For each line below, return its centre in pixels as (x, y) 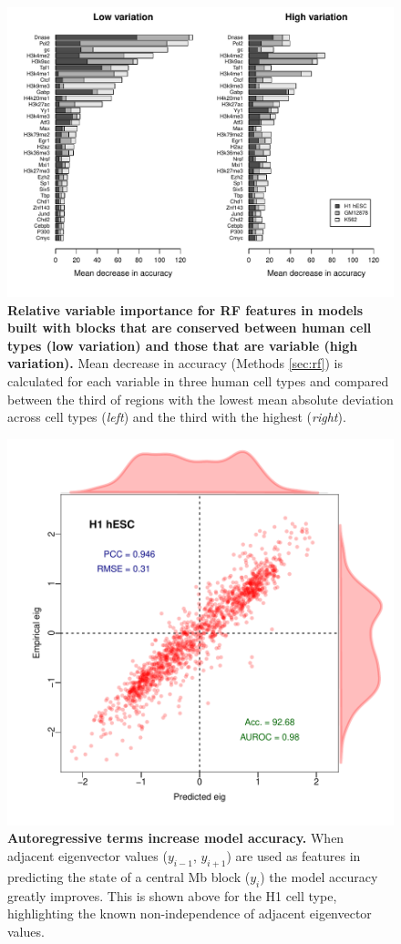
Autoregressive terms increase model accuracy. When (176, 838)
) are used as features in (293, 855)
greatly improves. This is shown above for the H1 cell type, (172, 895)
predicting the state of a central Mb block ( (129, 876)
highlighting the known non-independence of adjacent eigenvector (190, 913)
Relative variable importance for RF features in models (185, 309)
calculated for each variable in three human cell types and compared (198, 380)
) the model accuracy (319, 876)
